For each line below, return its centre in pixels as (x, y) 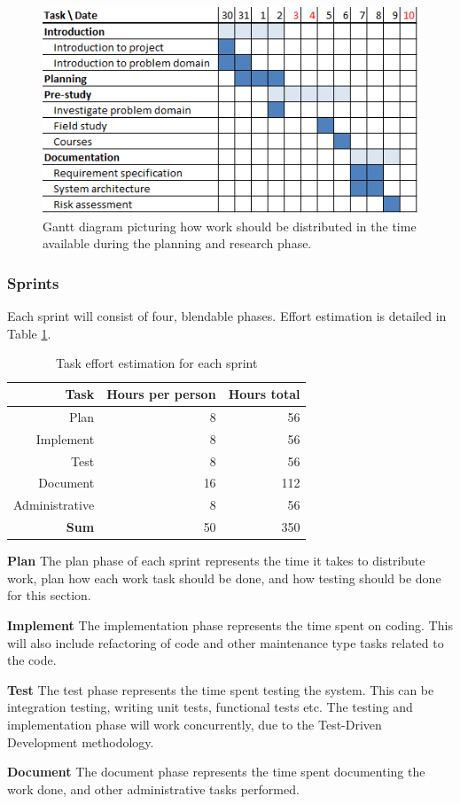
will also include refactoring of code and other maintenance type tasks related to (226, 642)
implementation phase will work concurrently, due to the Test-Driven (195, 724)
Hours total (264, 394)
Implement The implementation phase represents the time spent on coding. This (230, 625)
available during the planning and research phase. (177, 243)
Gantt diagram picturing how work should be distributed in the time (230, 226)
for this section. (49, 595)
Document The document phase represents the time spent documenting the (216, 772)
